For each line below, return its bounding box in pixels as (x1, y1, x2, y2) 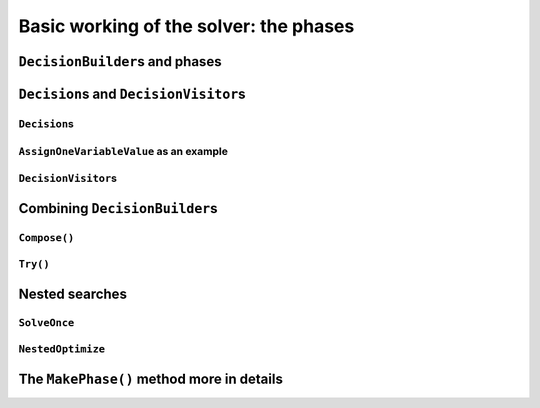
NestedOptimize (18, 343, 105, 356)
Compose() (18, 231, 75, 244)
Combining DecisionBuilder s (18, 200, 219, 217)
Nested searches (18, 285, 127, 302)
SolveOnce (18, 316, 75, 329)
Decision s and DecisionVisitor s (18, 85, 246, 102)
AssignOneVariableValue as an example (18, 144, 229, 158)
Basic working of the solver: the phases (18, 15, 355, 37)
